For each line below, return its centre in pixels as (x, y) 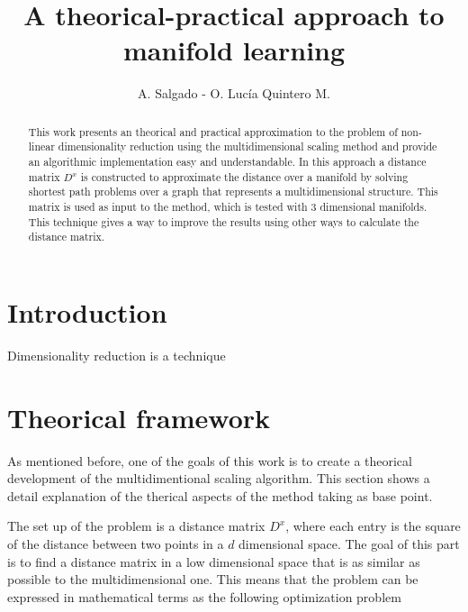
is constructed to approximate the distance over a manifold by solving (244, 176)
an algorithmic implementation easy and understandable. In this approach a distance (227, 162)
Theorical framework (139, 417)
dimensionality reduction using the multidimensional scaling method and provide (247, 146)
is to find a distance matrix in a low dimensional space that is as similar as (214, 561)
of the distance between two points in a (116, 543)
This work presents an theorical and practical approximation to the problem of (213, 131)
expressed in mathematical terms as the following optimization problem (204, 596)
